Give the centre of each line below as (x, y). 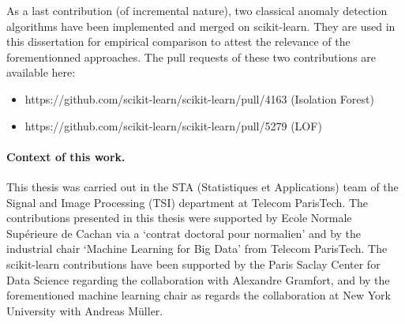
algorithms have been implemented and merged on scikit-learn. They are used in (201, 26)
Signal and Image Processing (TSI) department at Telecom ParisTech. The (187, 202)
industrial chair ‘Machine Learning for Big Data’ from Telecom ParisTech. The (197, 249)
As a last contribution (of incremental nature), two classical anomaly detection (197, 10)
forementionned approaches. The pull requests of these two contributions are (191, 57)
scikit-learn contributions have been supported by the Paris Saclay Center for (193, 264)
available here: (41, 72)
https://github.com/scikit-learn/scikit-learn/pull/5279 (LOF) (173, 125)
